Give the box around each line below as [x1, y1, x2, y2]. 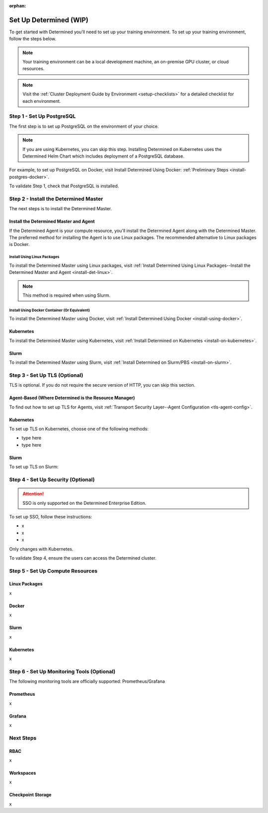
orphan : [9, 3, 26, 8]
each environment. [22, 98, 61, 104]
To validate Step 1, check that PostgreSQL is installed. [9, 183, 119, 189]
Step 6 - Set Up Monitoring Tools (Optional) [9, 668, 116, 675]
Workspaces [9, 770, 36, 776]
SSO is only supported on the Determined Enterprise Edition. [22, 500, 146, 506]
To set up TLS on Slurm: [9, 464, 59, 470]
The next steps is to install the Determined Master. [9, 206, 112, 212]
